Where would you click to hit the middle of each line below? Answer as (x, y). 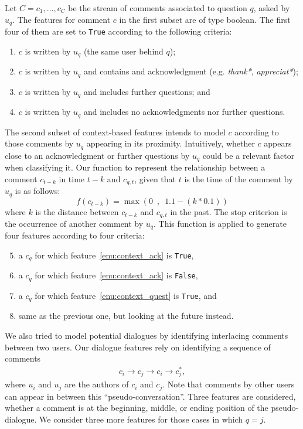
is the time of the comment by (239, 178)
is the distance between (77, 211)
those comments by (39, 143)
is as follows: (38, 191)
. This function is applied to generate (220, 223)
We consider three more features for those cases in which (141, 419)
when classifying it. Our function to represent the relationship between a (135, 167)
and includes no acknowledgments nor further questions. (184, 112)
